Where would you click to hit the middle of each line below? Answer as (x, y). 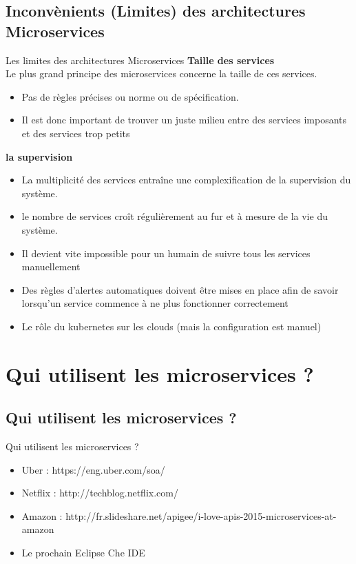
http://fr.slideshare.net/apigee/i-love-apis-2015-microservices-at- (201, 515)
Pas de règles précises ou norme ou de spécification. (130, 96)
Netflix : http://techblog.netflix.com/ (100, 493)
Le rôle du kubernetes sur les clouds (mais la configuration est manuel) (171, 326)
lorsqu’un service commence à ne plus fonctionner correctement (155, 303)
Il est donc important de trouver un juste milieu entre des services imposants (184, 120)
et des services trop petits (76, 133)
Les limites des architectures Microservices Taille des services (140, 60)
